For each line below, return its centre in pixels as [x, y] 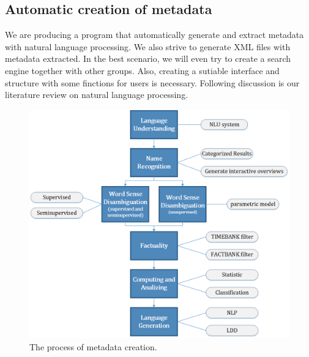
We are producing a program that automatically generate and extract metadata [154, 35]
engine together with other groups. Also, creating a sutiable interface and [142, 70]
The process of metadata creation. [93, 346]
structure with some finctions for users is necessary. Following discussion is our [152, 82]
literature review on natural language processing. [97, 95]
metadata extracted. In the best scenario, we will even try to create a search [148, 58]
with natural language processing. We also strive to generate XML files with [148, 46]
